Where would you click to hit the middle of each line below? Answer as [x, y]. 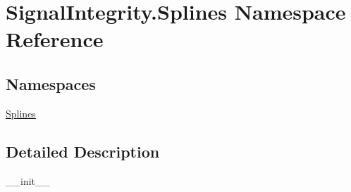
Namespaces [51, 83]
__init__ [28, 180]
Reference [55, 39]
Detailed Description [83, 151]
